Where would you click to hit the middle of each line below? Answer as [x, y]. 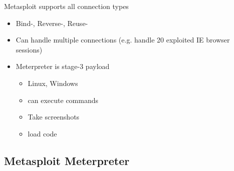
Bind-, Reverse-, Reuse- [52, 23]
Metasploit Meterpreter [67, 160]
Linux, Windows [53, 83]
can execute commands [63, 100]
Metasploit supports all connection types [66, 6]
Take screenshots [54, 117]
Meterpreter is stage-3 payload [63, 66]
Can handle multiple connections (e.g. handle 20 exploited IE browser [123, 40]
